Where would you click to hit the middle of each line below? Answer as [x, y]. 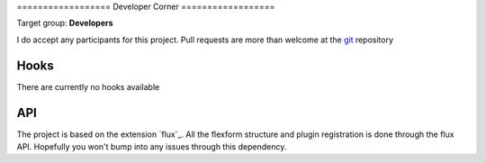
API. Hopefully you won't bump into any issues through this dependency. [152, 146]
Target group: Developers [65, 23]
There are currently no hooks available [88, 86]
